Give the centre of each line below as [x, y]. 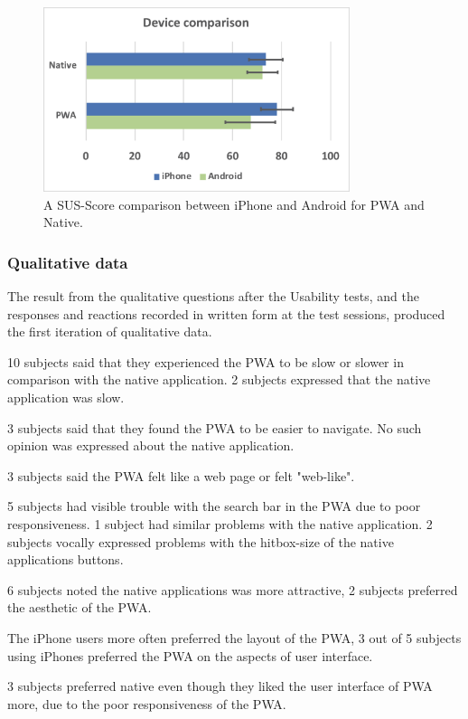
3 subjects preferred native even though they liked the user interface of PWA [220, 686]
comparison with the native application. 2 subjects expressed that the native [219, 379]
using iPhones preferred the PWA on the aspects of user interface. [190, 655]
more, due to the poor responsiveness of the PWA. [147, 703]
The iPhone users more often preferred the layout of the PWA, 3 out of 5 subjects [234, 637]
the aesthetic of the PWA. [80, 607]
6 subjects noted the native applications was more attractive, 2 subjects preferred [233, 589]
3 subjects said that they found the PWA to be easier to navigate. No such [215, 427]
